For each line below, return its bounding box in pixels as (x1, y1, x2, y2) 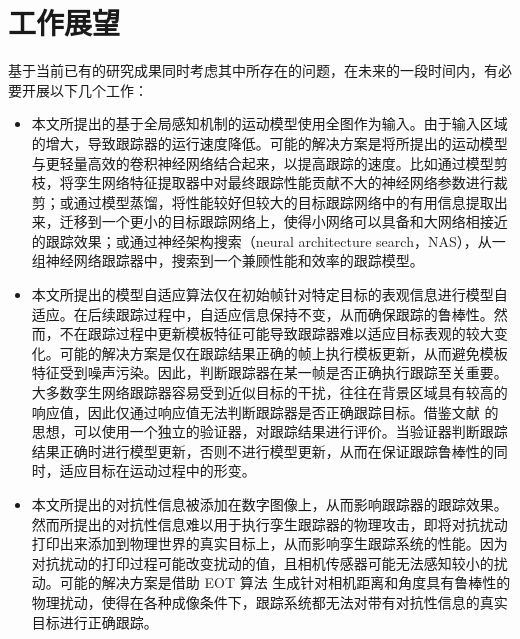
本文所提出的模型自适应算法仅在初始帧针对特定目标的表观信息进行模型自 (31, 284, 508, 305)
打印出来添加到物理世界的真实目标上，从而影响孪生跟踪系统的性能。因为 (31, 533, 508, 554)
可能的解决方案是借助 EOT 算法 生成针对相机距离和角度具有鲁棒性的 (59, 572, 511, 593)
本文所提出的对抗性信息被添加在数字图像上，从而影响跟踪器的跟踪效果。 (31, 494, 508, 514)
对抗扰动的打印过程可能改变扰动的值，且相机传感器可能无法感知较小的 (31, 552, 494, 573)
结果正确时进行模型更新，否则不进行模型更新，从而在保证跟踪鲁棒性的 (31, 440, 494, 461)
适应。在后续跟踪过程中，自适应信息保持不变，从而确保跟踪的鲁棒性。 (31, 303, 494, 324)
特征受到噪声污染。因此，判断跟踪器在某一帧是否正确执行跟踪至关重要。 (31, 362, 508, 383)
